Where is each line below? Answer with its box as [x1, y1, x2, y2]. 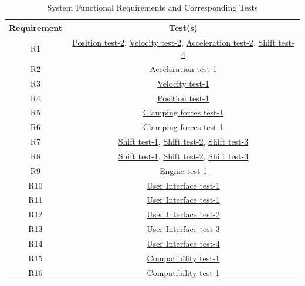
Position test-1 [157, 91, 209, 104]
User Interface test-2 [147, 208, 220, 220]
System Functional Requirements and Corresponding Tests [47, 1, 258, 13]
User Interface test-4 [147, 237, 220, 249]
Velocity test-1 [157, 77, 209, 89]
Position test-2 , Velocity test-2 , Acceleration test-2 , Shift [72, 36, 276, 49]
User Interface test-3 [147, 223, 220, 235]
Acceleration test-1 [150, 62, 217, 74]
